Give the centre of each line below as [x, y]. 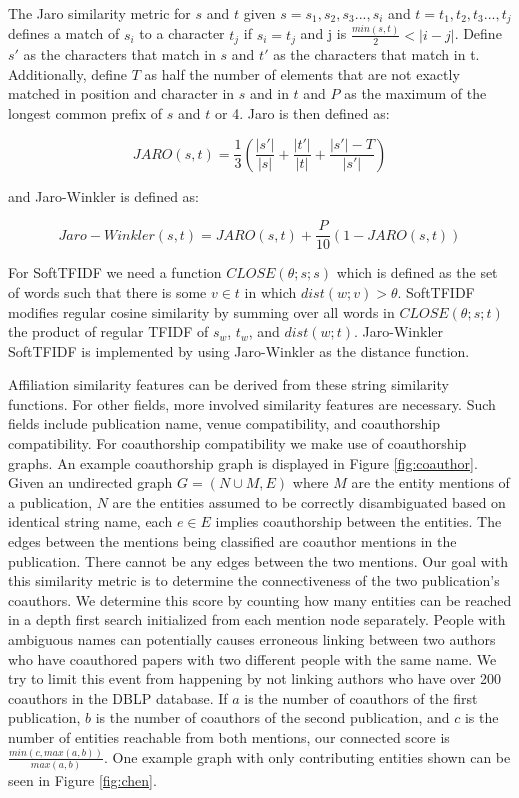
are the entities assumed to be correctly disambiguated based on [309, 501]
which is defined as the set [417, 272]
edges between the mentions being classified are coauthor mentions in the [232, 541]
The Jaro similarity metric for [99, 13]
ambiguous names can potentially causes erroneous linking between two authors [252, 639]
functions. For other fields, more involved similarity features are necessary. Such [252, 403]
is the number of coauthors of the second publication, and [272, 717]
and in [269, 93]
